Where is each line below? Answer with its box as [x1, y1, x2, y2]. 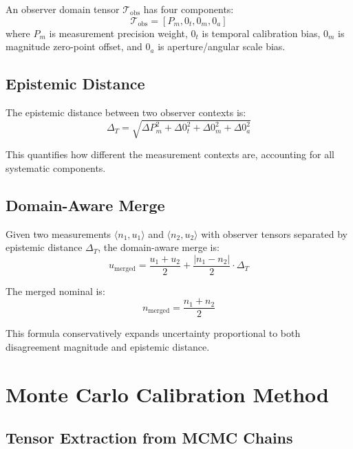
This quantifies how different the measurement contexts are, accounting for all [6, 147, 334, 162]
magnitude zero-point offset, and [6, 39, 142, 54]
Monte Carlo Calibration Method [6, 380, 330, 408]
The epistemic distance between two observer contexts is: [6, 105, 246, 119]
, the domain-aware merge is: [98, 240, 220, 254]
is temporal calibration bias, [202, 25, 321, 40]
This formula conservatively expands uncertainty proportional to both [6, 326, 301, 340]
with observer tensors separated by [201, 226, 347, 241]
